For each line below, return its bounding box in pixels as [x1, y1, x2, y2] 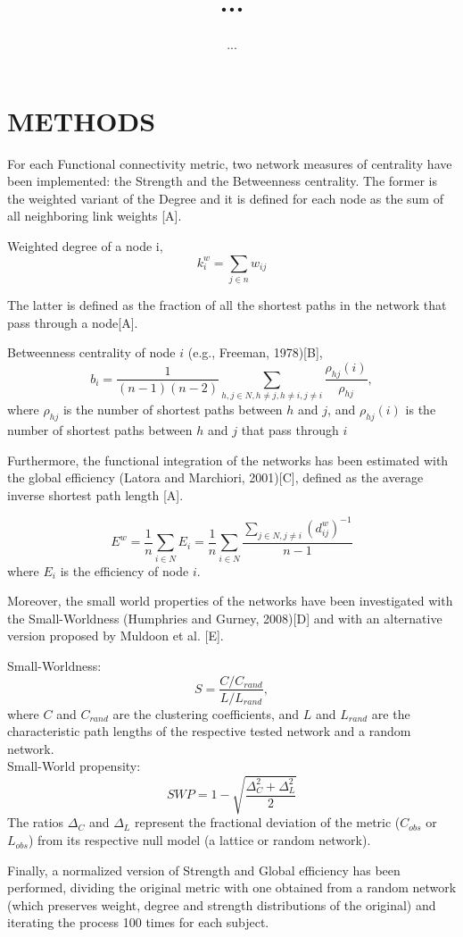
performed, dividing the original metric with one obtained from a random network [7, 878, 457, 897]
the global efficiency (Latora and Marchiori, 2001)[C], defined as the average [7, 468, 424, 487]
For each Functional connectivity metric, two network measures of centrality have [7, 154, 452, 172]
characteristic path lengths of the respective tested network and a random [7, 722, 411, 740]
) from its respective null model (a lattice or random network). [28, 831, 371, 849]
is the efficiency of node [60, 561, 189, 580]
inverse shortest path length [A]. [7, 485, 184, 504]
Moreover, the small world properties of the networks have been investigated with [7, 591, 453, 610]
